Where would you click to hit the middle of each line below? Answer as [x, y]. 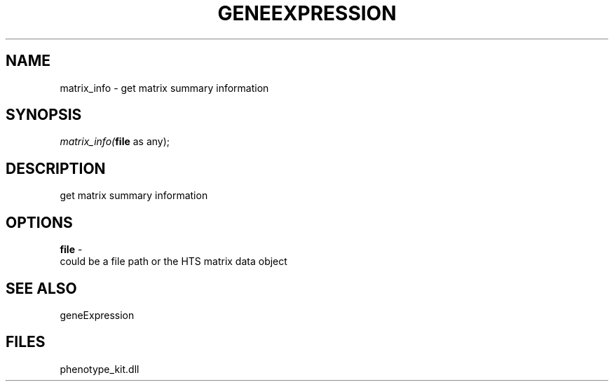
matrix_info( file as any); [115, 142]
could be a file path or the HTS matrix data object [173, 262]
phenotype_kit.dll [100, 369]
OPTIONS [39, 222]
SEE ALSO [41, 288]
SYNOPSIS [44, 115]
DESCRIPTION [56, 168]
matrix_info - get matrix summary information [164, 88]
